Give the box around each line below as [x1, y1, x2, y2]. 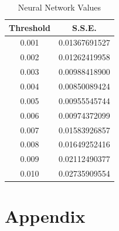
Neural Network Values [18, 1, 101, 13]
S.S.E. [72, 21, 97, 33]
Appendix [5, 204, 86, 228]
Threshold [9, 21, 50, 33]
